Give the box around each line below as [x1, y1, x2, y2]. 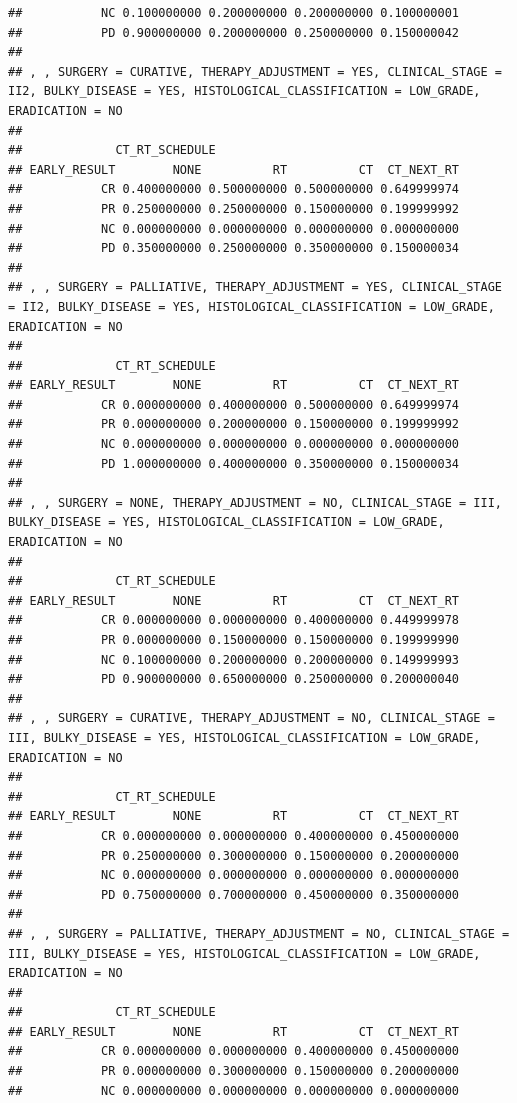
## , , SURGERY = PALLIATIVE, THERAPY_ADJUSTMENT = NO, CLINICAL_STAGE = [8, 926, 510, 941]
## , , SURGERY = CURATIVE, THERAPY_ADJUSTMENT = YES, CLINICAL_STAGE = [8, 64, 502, 79]
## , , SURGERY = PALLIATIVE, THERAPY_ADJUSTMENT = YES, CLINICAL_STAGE [8, 280, 502, 295]
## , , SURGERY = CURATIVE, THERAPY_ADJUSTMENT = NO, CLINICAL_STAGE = [8, 711, 495, 726]
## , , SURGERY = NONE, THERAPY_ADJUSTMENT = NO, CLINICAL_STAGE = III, [8, 495, 502, 510]
